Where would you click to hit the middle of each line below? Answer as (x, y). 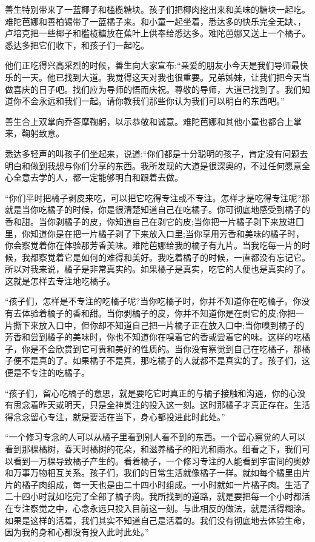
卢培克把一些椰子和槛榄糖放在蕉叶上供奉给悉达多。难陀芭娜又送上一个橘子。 (157, 33)
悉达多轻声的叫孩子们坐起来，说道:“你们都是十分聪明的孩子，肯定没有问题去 (157, 153)
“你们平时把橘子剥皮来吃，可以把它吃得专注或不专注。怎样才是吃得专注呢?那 (157, 197)
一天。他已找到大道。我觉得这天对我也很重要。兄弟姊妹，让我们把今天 (161, 77)
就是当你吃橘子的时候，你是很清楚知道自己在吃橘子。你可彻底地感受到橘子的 (157, 209)
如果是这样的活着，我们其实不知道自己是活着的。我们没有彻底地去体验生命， (157, 520)
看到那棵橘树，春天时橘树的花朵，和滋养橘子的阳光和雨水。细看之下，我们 (153, 449)
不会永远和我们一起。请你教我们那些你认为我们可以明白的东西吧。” (153, 101)
